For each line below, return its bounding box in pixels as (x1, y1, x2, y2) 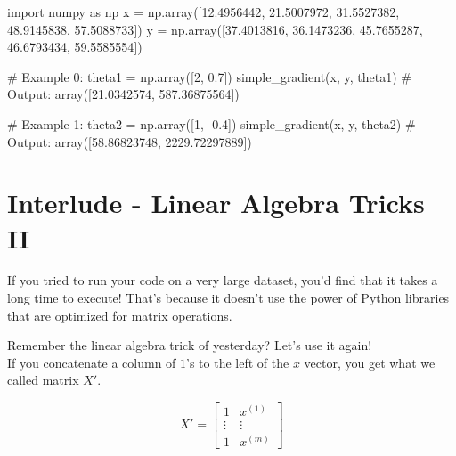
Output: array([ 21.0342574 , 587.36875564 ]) (7, 85, 240, 103)
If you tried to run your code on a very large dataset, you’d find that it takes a (7, 271, 438, 289)
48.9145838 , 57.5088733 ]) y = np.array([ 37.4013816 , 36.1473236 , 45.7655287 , (7, 20, 423, 38)
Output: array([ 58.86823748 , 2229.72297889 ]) (7, 132, 252, 151)
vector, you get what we (304, 353, 436, 371)
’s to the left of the (186, 353, 289, 371)
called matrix (7, 370, 79, 389)
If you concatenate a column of (7, 353, 176, 371)
